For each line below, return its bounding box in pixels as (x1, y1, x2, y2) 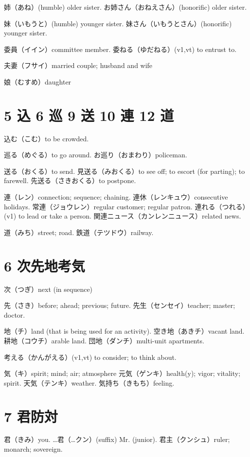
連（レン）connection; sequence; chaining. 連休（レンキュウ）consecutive (4, 192, 228, 202)
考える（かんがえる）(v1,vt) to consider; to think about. (4, 352, 177, 362)
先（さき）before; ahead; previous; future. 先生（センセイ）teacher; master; (4, 300, 235, 310)
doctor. (4, 309, 25, 320)
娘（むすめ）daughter (4, 76, 71, 86)
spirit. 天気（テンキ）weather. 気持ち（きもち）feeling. (4, 377, 175, 388)
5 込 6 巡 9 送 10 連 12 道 (4, 105, 174, 125)
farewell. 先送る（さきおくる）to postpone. (4, 175, 136, 186)
